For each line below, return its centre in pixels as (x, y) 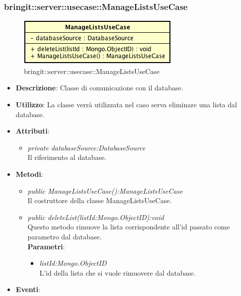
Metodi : (29, 174)
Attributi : (33, 131)
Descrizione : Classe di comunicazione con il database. (99, 88)
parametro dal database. (65, 236)
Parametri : (46, 246)
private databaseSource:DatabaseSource (86, 147)
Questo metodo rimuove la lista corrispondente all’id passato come (129, 227)
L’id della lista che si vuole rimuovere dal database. (118, 272)
